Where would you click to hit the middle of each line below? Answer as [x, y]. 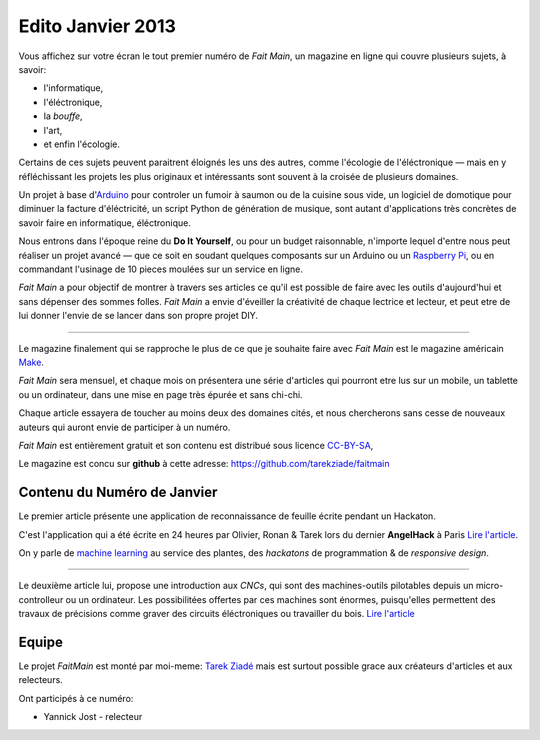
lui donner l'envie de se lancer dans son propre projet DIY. [138, 316]
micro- [489, 586]
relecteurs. [41, 680]
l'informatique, [73, 88]
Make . [31, 362]
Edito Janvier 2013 [97, 26]
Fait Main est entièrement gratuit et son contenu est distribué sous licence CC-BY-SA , [196, 445]
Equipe [41, 641]
